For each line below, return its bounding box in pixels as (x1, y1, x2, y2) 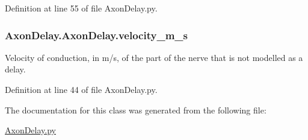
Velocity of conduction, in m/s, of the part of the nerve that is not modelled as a (5, 51, 303, 63)
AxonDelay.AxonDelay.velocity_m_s (5, 27, 188, 42)
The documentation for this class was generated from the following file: (5, 103, 266, 116)
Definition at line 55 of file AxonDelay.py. (5, 2, 158, 14)
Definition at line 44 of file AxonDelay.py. (5, 83, 158, 95)
